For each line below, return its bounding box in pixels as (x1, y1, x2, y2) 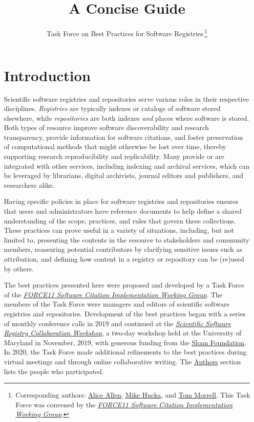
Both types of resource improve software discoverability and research (4, 122, 209, 133)
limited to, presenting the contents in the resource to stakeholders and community (4, 234, 250, 244)
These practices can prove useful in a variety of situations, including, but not (4, 225, 234, 235)
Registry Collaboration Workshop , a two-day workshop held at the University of (4, 328, 242, 338)
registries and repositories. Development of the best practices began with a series (4, 308, 246, 318)
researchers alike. (4, 179, 55, 190)
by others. (4, 263, 34, 273)
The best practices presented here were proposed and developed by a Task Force (4, 280, 244, 290)
